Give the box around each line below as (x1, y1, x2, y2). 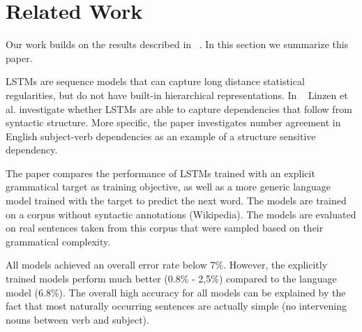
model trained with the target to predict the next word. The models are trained (6, 193, 347, 208)
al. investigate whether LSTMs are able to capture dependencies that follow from (6, 101, 352, 116)
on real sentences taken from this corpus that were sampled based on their (6, 220, 324, 235)
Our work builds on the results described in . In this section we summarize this (6, 37, 349, 52)
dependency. (6, 142, 58, 157)
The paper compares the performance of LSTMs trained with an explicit (6, 165, 315, 180)
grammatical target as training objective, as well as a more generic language (6, 179, 331, 194)
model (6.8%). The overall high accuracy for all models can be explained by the (6, 285, 346, 299)
